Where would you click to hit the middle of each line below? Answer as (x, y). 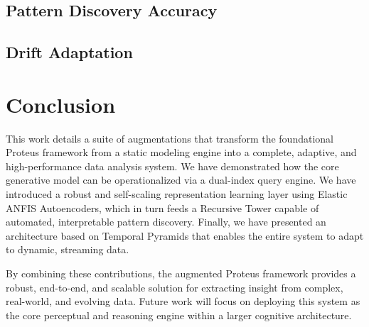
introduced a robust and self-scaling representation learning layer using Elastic (177, 194)
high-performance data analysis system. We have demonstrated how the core (172, 166)
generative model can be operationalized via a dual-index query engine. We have (181, 180)
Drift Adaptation (69, 52)
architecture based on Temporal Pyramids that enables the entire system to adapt (185, 235)
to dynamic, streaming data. (68, 249)
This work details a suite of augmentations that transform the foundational (170, 138)
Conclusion (61, 104)
